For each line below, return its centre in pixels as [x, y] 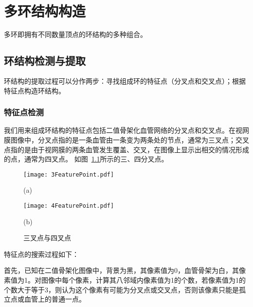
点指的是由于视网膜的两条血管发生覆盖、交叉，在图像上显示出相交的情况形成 [126, 149]
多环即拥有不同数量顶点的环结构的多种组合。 [75, 34]
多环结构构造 [45, 11]
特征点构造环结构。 [35, 90]
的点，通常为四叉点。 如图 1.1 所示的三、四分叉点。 [86, 159]
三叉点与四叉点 [47, 238]
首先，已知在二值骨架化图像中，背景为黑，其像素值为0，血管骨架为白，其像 [125, 270]
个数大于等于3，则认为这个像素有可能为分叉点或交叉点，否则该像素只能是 [121, 289]
